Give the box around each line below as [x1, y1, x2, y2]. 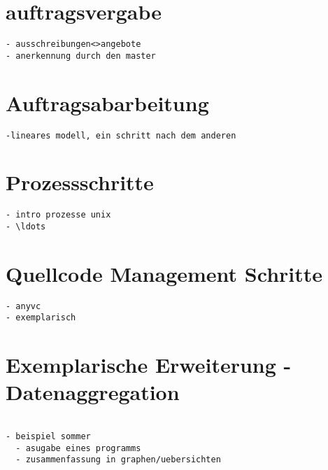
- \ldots [6, 222, 46, 232]
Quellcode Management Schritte [6, 259, 323, 287]
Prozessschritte [6, 168, 154, 197]
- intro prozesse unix [6, 210, 111, 220]
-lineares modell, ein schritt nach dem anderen [6, 130, 236, 141]
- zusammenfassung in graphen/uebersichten [15, 455, 221, 465]
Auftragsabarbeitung [6, 88, 209, 117]
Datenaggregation [6, 378, 180, 406]
